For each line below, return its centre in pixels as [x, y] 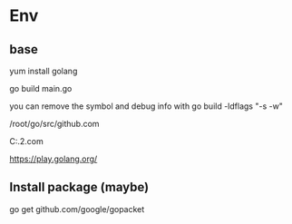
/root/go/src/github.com [54, 124]
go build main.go [41, 88]
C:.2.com [26, 141]
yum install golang [44, 71]
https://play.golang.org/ [54, 159]
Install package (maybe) [79, 187]
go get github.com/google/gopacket [77, 209]
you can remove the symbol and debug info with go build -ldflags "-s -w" [146, 106]
